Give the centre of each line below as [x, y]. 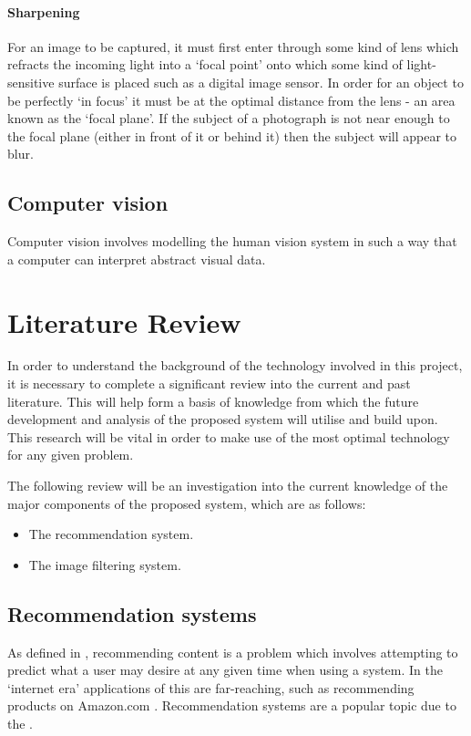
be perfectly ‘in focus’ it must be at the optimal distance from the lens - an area [231, 100]
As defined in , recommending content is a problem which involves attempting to [233, 652]
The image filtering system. [105, 564]
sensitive [31, 82]
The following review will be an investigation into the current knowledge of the [228, 486]
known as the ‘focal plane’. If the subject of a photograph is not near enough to [229, 118]
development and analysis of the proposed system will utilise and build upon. [223, 419]
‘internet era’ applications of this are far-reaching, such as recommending [211, 687]
